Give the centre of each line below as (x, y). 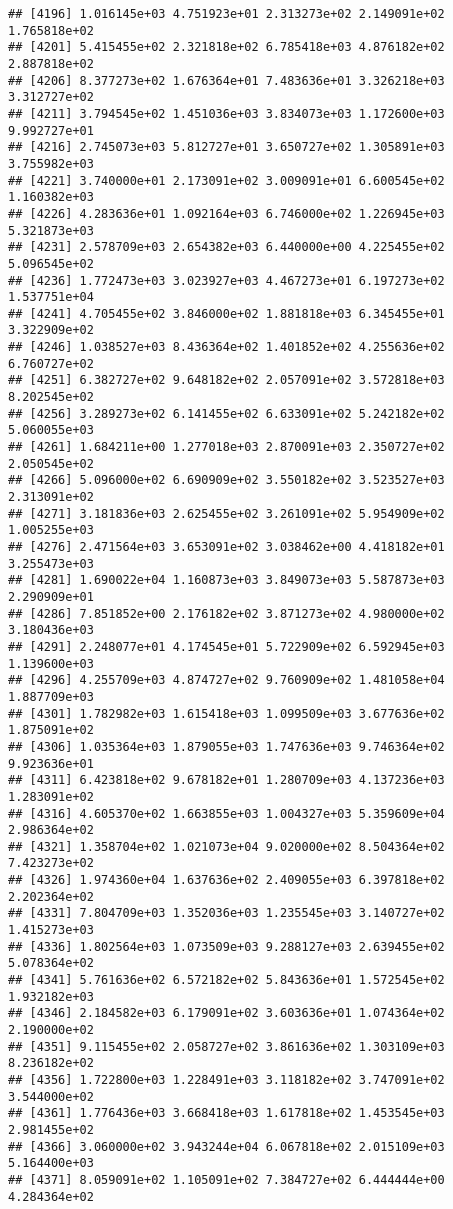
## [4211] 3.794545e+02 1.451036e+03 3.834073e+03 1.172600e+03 (226, 113)
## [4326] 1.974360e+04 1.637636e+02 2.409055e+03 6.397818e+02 (226, 880)
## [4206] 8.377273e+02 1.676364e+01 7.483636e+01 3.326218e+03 (226, 80)
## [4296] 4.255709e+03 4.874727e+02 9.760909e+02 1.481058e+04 (226, 680)
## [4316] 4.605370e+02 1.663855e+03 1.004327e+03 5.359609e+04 (226, 813)
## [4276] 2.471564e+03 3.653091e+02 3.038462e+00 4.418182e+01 (226, 547)
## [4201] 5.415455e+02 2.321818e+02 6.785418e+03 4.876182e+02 (226, 47)
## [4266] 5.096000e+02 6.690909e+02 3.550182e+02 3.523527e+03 (226, 480)
